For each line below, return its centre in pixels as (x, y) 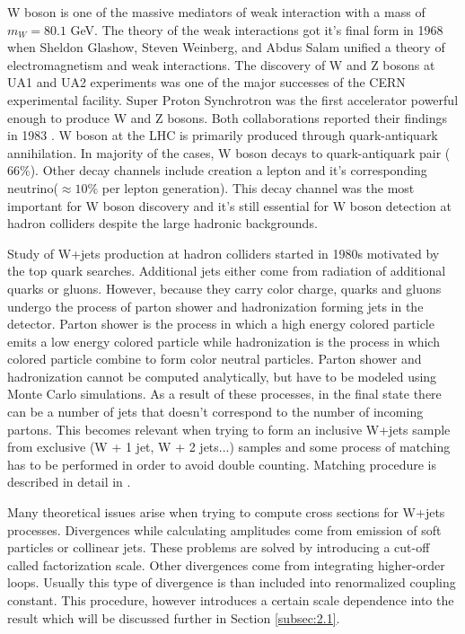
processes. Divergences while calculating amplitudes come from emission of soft (224, 529)
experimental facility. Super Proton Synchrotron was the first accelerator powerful (233, 99)
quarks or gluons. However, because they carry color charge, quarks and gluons (224, 288)
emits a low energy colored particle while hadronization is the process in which (224, 341)
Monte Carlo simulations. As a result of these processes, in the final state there (224, 394)
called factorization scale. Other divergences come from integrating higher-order (226, 564)
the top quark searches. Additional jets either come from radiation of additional (227, 271)
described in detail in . (69, 482)
